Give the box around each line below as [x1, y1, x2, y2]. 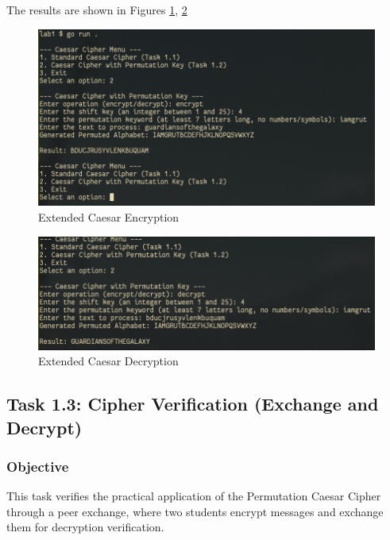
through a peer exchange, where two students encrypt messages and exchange [6, 503, 384, 519]
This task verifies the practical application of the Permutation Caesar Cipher [6, 488, 381, 504]
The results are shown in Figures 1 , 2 [6, 2, 187, 17]
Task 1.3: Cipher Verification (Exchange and [6, 391, 379, 416]
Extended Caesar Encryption [38, 208, 180, 225]
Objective [6, 456, 69, 476]
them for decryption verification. [6, 519, 164, 535]
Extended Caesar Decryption [38, 353, 179, 369]
